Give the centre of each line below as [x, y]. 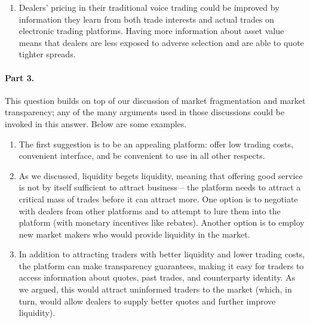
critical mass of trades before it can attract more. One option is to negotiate [158, 199]
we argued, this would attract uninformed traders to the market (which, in [155, 289]
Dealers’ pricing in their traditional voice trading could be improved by [149, 7]
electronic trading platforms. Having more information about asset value [151, 31]
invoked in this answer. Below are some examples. [96, 123]
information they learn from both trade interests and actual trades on [146, 19]
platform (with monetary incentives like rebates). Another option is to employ [162, 222]
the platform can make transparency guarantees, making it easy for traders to [161, 265]
